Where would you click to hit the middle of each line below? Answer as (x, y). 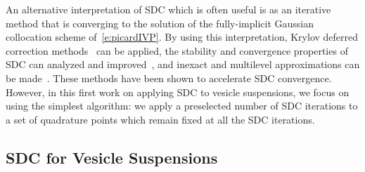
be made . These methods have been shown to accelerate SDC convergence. (169, 78)
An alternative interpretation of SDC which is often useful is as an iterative (168, 9)
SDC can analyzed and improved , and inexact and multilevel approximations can (183, 64)
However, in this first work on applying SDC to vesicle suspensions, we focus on (178, 92)
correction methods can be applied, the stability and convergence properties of (177, 50)
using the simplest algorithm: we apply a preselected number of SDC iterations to (182, 106)
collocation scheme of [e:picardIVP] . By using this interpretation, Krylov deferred (182, 37)
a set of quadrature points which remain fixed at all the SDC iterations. (160, 119)
